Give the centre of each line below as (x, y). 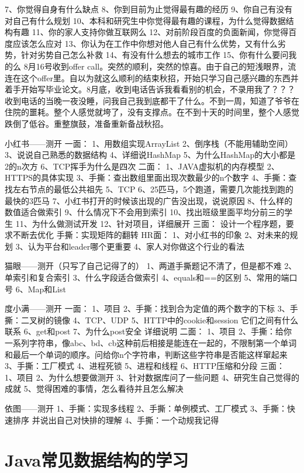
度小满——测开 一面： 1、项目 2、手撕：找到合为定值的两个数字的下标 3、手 (151, 308)
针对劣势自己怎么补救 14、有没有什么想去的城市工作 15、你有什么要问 (155, 55)
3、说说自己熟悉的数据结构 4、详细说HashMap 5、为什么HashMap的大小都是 (150, 155)
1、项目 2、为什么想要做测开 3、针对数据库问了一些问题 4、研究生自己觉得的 (152, 377)
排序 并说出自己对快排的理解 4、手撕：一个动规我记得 (116, 420)
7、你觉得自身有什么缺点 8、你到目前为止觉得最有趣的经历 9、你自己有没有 (149, 9)
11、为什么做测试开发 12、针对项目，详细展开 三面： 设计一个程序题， (151, 223)
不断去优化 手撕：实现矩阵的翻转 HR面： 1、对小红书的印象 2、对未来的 (151, 235)
